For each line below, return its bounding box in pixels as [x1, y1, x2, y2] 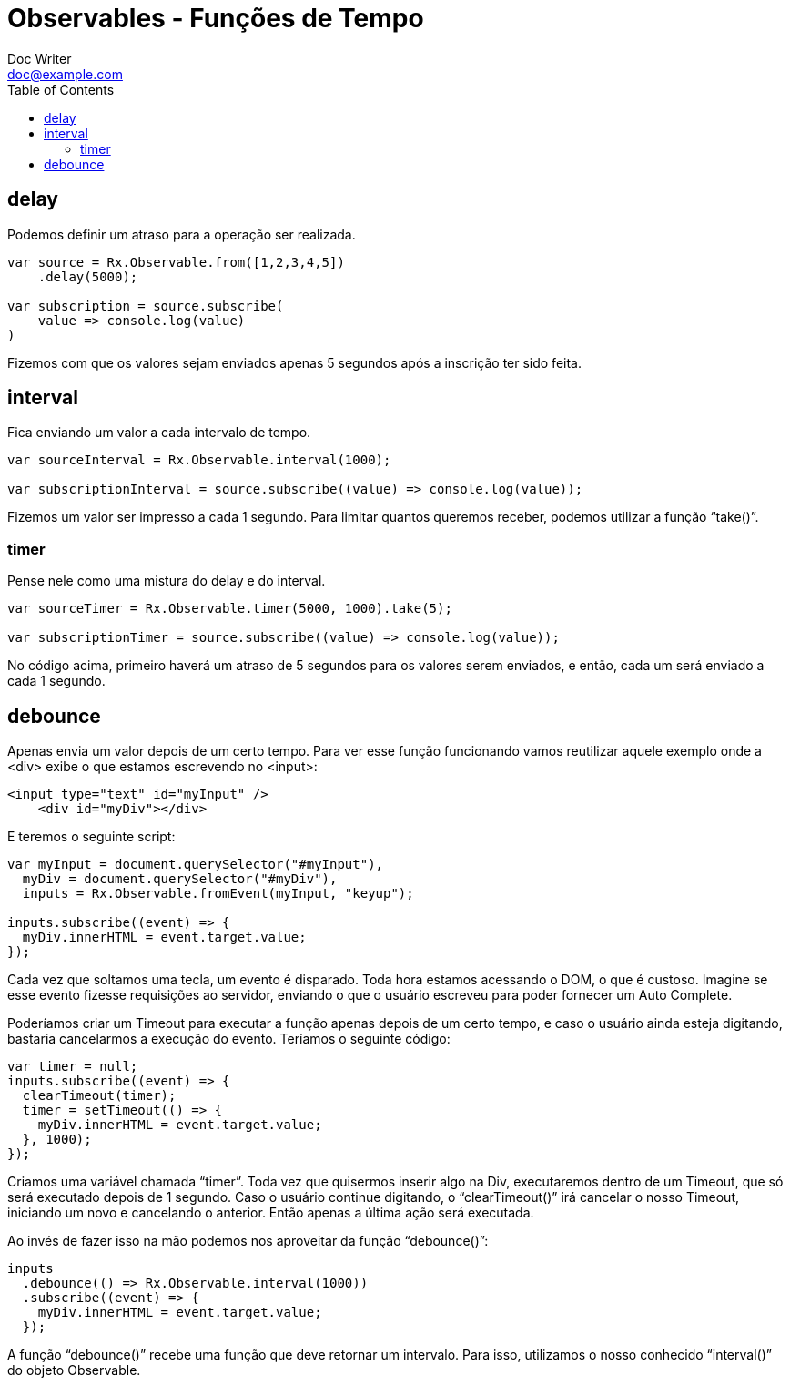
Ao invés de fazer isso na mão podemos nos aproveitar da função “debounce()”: [7, 1233, 489, 1249]
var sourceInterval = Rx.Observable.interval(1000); [7, 453, 391, 468]
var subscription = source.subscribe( [7, 298, 284, 313]
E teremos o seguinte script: [7, 829, 176, 845]
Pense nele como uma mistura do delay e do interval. [7, 573, 326, 589]
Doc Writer [7, 50, 72, 66]
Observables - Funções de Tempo [7, 3, 424, 34]
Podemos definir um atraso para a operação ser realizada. [7, 226, 356, 242]
